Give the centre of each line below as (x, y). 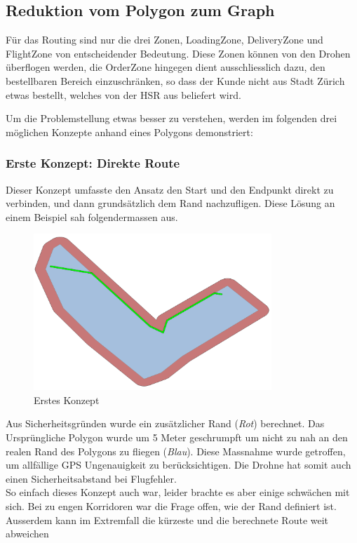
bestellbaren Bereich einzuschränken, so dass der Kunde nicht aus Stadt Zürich (175, 80)
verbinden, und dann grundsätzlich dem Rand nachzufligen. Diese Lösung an (170, 203)
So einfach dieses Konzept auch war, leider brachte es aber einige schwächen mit (178, 492)
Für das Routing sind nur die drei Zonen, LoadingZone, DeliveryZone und (164, 40)
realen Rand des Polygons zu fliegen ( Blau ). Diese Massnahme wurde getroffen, (176, 451)
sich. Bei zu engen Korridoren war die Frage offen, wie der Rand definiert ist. (171, 506)
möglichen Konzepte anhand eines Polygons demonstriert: (129, 132)
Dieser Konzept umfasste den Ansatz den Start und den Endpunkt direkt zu (170, 189)
